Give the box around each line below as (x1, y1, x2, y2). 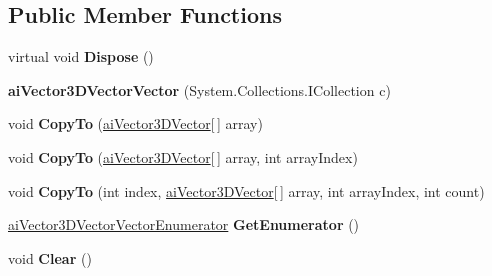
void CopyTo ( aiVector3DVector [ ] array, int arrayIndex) (8, 146, 358, 167)
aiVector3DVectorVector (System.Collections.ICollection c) (8, 79, 391, 100)
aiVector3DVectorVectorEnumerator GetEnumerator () (8, 214, 360, 235)
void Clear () (8, 247, 92, 268)
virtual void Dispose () (8, 46, 154, 67)
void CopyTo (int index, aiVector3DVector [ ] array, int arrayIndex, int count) (8, 180, 485, 201)
